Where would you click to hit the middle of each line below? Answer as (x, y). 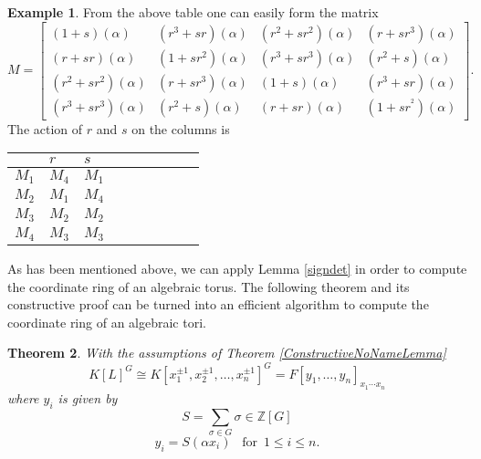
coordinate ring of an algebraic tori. (107, 322)
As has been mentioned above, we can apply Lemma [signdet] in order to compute (237, 269)
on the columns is (181, 128)
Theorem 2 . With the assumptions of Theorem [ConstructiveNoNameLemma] (227, 353)
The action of (45, 128)
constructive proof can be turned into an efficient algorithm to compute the (218, 304)
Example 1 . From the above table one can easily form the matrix (193, 12)
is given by (88, 397)
